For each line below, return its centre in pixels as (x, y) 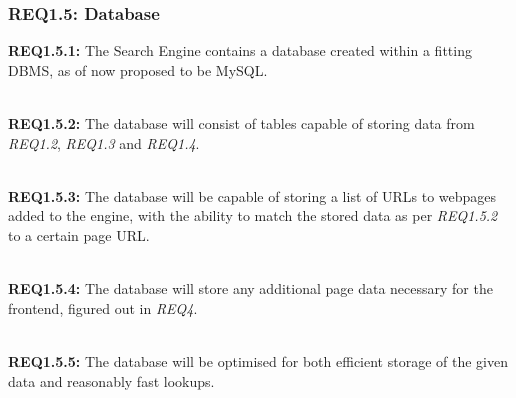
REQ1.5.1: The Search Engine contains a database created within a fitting (240, 50)
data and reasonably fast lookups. (111, 380)
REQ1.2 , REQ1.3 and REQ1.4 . (104, 142)
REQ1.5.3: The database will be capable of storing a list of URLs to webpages (252, 195)
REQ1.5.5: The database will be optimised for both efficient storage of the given (258, 360)
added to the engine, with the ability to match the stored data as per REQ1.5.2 (253, 215)
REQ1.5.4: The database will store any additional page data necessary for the (250, 288)
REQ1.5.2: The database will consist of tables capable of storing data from (241, 123)
